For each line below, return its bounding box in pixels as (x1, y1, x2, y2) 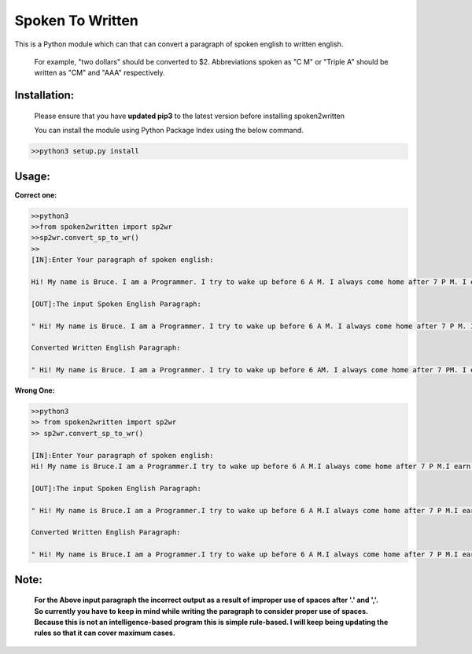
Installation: (14, 89, 75, 102)
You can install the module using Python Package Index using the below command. (34, 126, 304, 135)
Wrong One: (14, 386, 55, 395)
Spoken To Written (14, 12, 139, 29)
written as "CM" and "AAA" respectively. (34, 68, 165, 78)
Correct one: (14, 190, 57, 200)
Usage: (14, 169, 51, 183)
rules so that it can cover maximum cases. (34, 628, 176, 637)
